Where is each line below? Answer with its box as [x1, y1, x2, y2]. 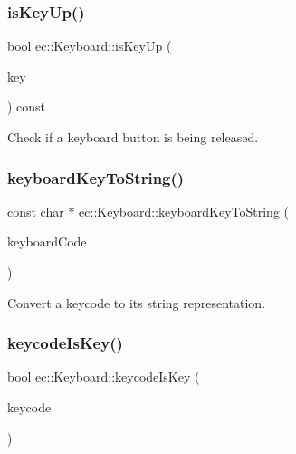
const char [7, 201, 64, 220]
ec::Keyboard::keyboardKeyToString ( [79, 201, 290, 220]
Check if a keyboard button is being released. [7, 128, 259, 146]
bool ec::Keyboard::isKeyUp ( [7, 36, 172, 55]
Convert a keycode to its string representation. [7, 293, 266, 312]
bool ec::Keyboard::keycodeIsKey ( [7, 367, 200, 386]
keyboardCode [7, 232, 87, 251]
